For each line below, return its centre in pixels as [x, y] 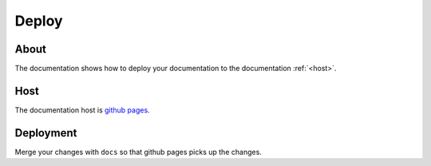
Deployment [46, 133]
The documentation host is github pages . [83, 110]
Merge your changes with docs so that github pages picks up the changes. [138, 152]
